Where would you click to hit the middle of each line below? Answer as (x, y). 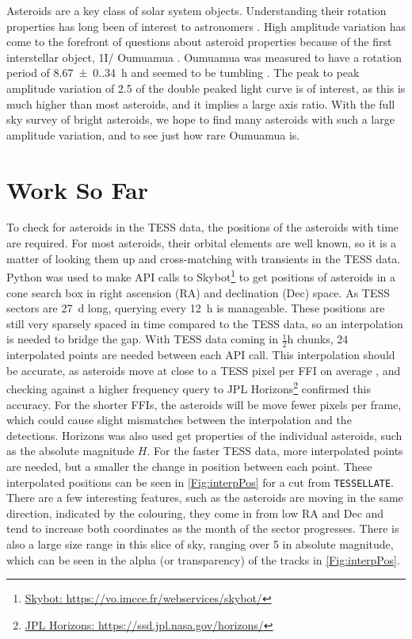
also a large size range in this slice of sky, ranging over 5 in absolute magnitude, (200, 543)
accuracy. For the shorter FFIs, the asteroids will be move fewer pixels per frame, (204, 404)
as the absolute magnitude (71, 451)
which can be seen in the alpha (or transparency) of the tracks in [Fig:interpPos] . (203, 559)
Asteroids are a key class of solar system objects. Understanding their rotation (196, 10)
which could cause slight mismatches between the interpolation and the (179, 420)
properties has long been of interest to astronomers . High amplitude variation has (206, 26)
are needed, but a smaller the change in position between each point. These (189, 466)
